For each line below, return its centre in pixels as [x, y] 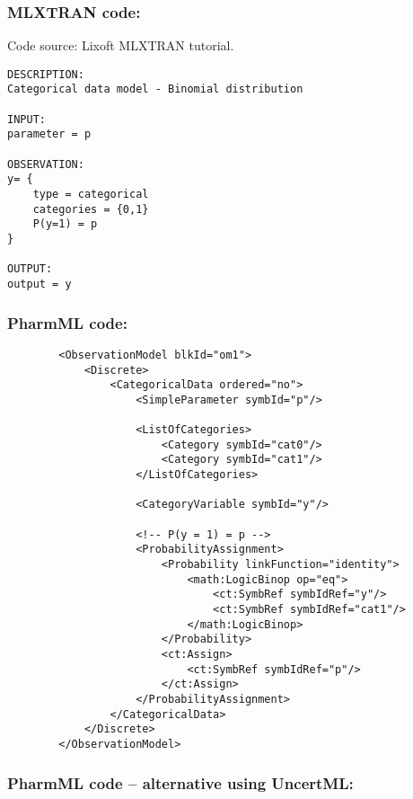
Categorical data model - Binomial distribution [155, 89]
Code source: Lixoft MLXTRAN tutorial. [121, 45]
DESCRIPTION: [46, 74]
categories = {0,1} [91, 209]
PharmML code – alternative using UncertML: [180, 782]
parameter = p [49, 134]
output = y [40, 284]
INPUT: [26, 119]
